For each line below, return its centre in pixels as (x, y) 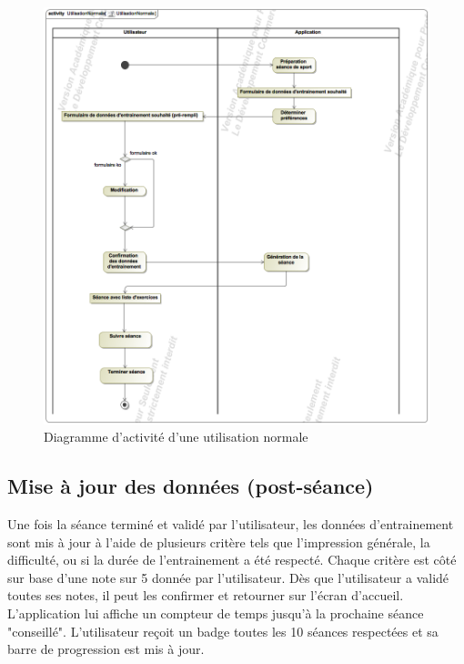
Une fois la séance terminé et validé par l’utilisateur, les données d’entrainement (231, 524)
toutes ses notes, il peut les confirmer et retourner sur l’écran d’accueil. (206, 595)
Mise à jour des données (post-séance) (191, 486)
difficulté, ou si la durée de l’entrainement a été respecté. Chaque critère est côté (232, 560)
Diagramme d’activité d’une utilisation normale (176, 437)
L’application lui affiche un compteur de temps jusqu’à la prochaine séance (216, 613)
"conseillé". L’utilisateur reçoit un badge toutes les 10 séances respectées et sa (223, 631)
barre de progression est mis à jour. (106, 649)
